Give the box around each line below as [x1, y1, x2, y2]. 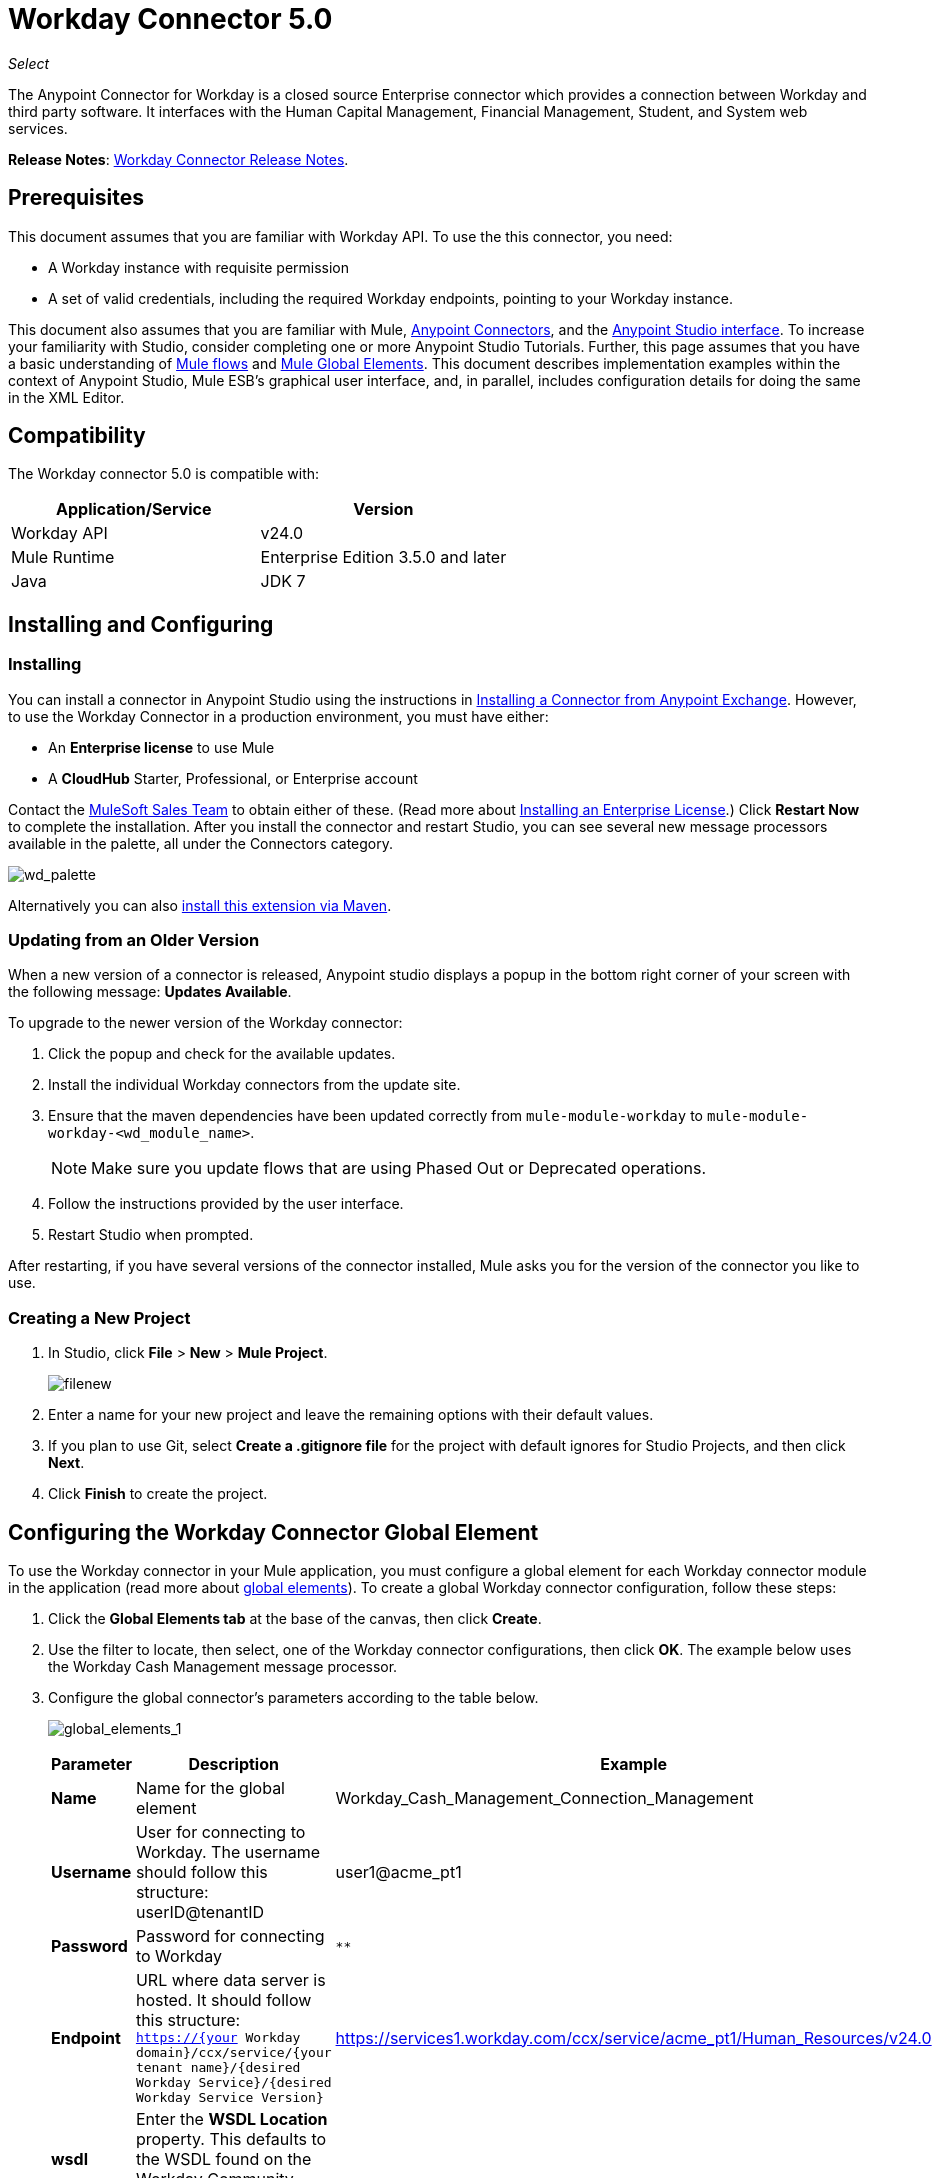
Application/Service [56, 499, 212, 520]
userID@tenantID [135, 1902, 265, 1922]
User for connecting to [135, 1822, 306, 1842]
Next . [48, 1454, 85, 1472]
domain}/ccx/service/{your [135, 2045, 332, 2060]
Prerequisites [8, 185, 144, 211]
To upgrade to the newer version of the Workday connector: [8, 1014, 403, 1032]
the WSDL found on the [135, 2149, 312, 2169]
